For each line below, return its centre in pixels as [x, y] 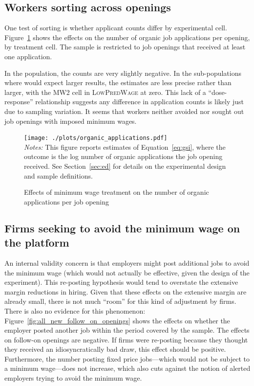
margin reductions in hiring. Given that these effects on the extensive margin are [126, 291]
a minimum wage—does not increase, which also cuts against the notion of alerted [127, 368]
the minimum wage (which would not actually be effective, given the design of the [127, 272]
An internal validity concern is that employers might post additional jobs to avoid [127, 262]
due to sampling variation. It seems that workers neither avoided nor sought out [124, 111]
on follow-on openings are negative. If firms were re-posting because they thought [126, 339]
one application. [28, 56]
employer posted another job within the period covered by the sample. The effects [127, 330]
